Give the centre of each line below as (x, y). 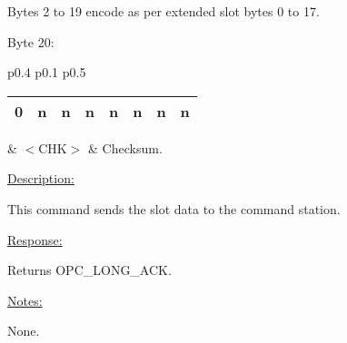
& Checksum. (125, 147)
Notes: (25, 300)
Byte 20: (31, 41)
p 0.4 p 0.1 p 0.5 (47, 72)
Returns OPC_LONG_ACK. (89, 270)
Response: (35, 239)
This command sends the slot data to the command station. (174, 208)
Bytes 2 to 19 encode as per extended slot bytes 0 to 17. (164, 11)
